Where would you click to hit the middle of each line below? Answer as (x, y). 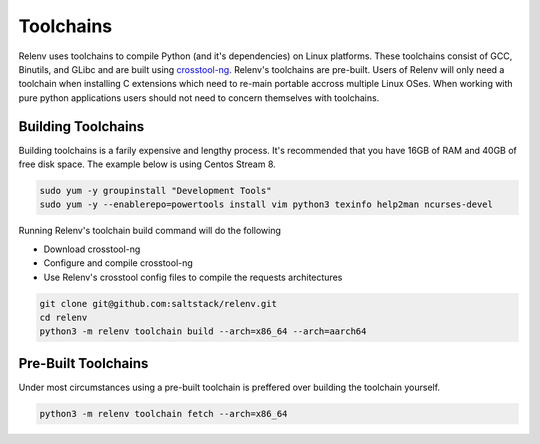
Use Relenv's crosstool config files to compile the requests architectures (193, 277)
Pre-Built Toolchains (83, 363)
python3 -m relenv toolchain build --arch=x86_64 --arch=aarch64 (203, 331)
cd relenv (63, 317)
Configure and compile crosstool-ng (118, 263)
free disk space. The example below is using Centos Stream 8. (147, 164)
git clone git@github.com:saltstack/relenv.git (158, 303)
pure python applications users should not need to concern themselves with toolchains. (199, 97)
